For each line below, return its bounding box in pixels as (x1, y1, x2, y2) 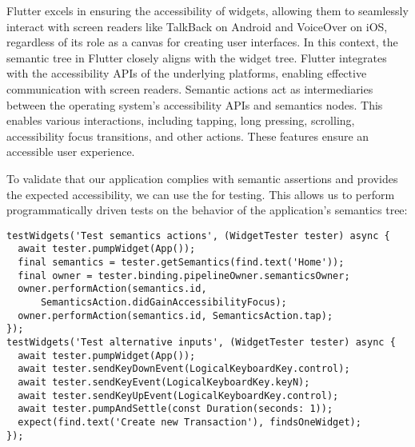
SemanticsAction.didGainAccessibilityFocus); (40, 297, 287, 308)
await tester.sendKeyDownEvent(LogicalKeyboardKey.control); (18, 363, 350, 375)
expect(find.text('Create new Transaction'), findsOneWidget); (18, 416, 361, 428)
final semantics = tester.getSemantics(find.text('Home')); (18, 257, 345, 269)
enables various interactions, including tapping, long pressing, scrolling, (6, 112, 355, 129)
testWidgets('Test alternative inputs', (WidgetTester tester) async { (6, 336, 396, 348)
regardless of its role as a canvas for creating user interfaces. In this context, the (6, 34, 398, 50)
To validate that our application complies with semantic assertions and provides (6, 170, 398, 186)
